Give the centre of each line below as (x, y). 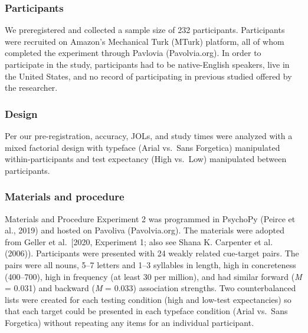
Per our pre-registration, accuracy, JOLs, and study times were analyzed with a (149, 136)
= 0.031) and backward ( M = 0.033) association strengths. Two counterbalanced (150, 288)
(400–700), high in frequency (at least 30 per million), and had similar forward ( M (153, 276)
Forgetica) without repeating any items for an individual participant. (130, 322)
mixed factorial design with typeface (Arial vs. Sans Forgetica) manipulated (142, 147)
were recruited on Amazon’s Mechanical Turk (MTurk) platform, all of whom (145, 41)
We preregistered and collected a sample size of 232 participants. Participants (145, 30)
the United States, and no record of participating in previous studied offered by (148, 76)
